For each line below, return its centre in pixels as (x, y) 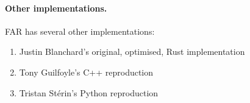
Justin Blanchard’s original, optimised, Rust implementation (132, 51)
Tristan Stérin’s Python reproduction (89, 92)
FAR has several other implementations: (80, 31)
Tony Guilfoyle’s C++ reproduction (86, 72)
